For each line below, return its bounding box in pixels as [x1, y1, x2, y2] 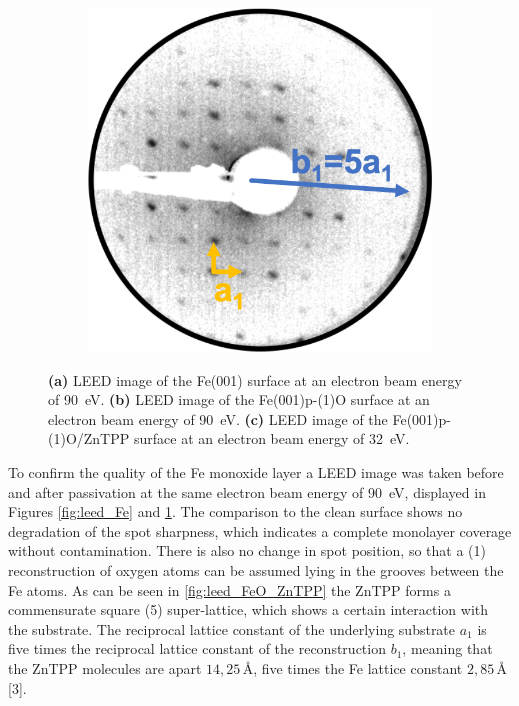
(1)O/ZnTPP [48, 428, 130, 449]
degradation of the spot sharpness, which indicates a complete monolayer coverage [8, 520, 512, 541]
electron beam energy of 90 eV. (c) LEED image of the [48, 408, 388, 429]
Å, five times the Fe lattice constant [242, 657, 463, 678]
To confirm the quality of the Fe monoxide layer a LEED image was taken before [8, 461, 504, 482]
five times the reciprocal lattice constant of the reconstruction [8, 638, 386, 659]
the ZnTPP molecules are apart [8, 657, 202, 678]
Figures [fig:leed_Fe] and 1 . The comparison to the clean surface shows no [8, 501, 463, 522]
